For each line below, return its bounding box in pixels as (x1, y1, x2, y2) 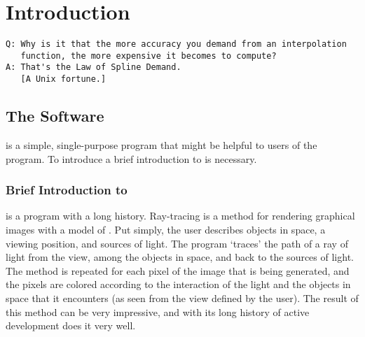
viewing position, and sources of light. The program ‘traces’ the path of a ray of (6, 236, 348, 250)
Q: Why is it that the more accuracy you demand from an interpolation (6, 39, 347, 50)
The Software (6, 105, 104, 127)
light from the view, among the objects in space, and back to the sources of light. (6, 250, 354, 264)
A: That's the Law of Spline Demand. (6, 62, 181, 73)
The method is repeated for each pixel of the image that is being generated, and (6, 263, 350, 278)
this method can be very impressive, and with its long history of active (6, 304, 310, 319)
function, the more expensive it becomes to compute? (20, 50, 277, 61)
